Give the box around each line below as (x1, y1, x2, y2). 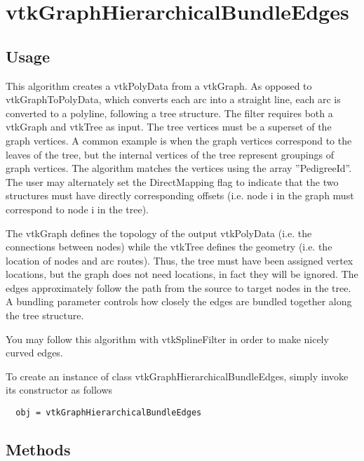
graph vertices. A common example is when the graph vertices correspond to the (6, 133, 352, 147)
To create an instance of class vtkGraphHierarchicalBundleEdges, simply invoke (6, 368, 349, 383)
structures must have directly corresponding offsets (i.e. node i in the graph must (6, 188, 354, 203)
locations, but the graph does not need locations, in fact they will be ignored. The (6, 267, 358, 281)
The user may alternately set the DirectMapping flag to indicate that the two (6, 174, 339, 189)
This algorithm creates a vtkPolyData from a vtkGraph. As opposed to (6, 78, 312, 93)
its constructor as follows (6, 382, 113, 397)
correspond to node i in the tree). (6, 201, 149, 216)
